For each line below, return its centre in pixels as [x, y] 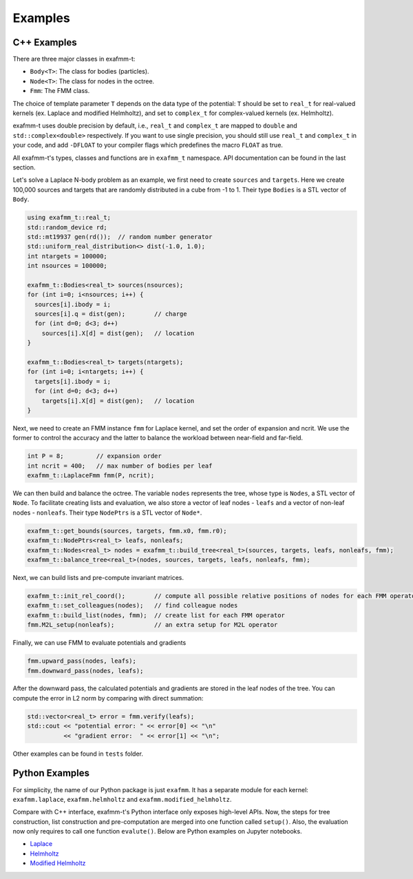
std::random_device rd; [67, 227]
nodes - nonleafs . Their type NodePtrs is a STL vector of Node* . [107, 513]
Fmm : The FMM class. [60, 91]
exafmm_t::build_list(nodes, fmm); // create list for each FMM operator [156, 615]
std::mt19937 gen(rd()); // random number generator [120, 237]
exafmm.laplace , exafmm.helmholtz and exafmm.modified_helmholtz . [122, 799]
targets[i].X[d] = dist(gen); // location [118, 401]
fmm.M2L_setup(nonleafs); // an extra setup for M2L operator [152, 625]
